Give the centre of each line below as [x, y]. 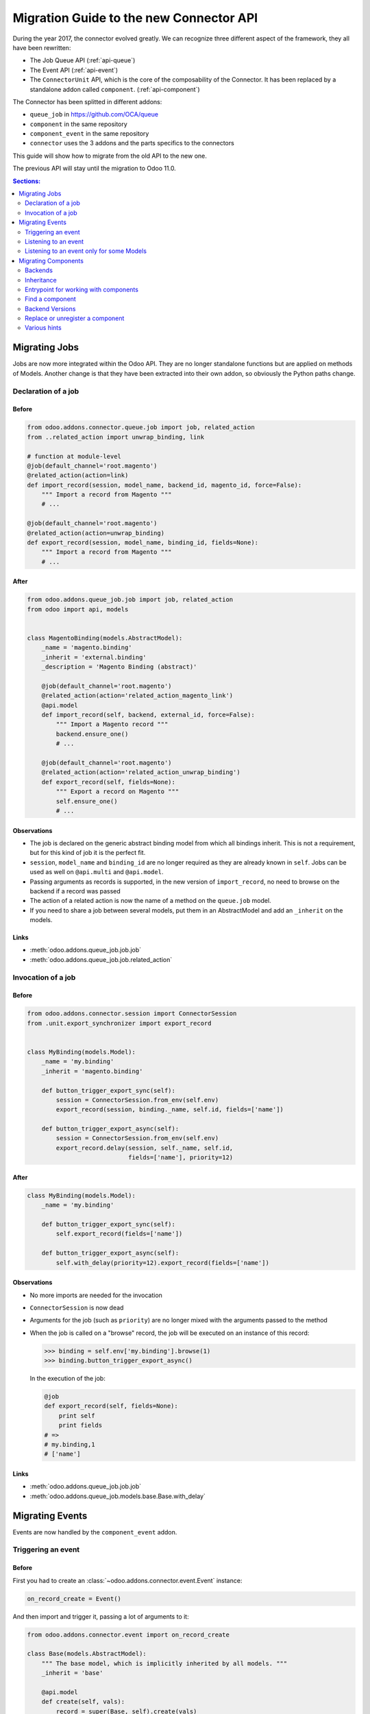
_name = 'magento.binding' [87, 648]
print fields [81, 1425]
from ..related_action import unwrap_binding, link [116, 437]
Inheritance [41, 280]
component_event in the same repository [89, 134]
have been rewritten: [42, 47]
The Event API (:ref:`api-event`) [74, 70]
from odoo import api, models [78, 609]
